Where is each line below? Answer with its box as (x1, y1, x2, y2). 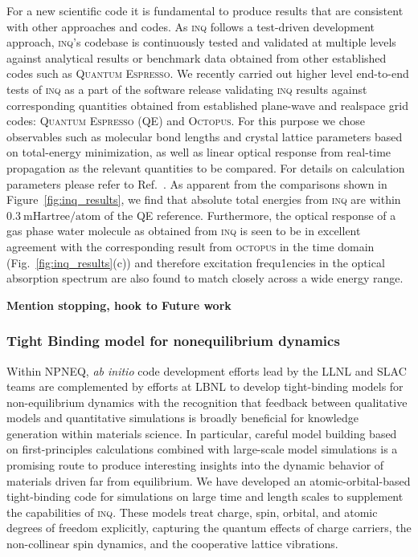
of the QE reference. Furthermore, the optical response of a (104, 206, 396, 223)
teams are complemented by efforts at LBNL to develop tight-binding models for (6, 378, 404, 395)
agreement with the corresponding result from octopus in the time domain (6, 238, 375, 254)
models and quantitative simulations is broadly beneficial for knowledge (6, 409, 359, 426)
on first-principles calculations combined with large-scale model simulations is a (6, 441, 398, 457)
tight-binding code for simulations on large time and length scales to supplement (6, 488, 404, 505)
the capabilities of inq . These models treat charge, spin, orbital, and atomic (6, 503, 378, 520)
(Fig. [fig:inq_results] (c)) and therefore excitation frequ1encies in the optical (6, 254, 385, 270)
